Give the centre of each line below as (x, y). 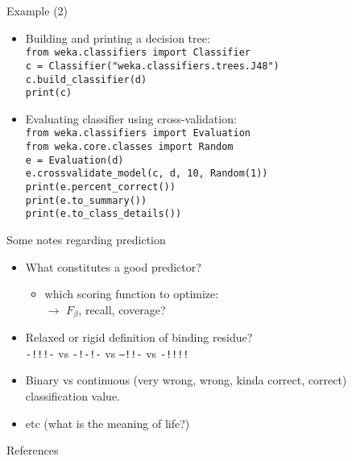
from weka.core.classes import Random (129, 147)
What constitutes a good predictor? (113, 266)
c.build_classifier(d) (86, 79)
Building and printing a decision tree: (118, 37)
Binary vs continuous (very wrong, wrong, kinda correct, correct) (186, 380)
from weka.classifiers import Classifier (138, 53)
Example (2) (37, 10)
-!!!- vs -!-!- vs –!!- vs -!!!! (107, 353)
